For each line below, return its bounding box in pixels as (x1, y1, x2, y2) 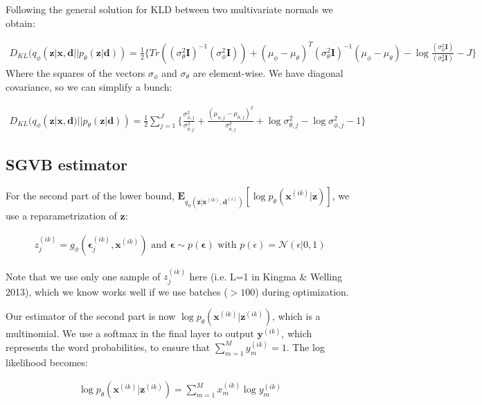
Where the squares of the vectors (6, 65, 145, 80)
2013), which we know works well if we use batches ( (6, 284, 228, 298)
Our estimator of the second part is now (6, 309, 176, 323)
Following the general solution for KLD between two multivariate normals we (6, 2, 333, 16)
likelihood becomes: (6, 354, 88, 369)
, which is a (271, 309, 321, 323)
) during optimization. (255, 284, 349, 298)
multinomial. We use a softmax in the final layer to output (6, 326, 254, 341)
